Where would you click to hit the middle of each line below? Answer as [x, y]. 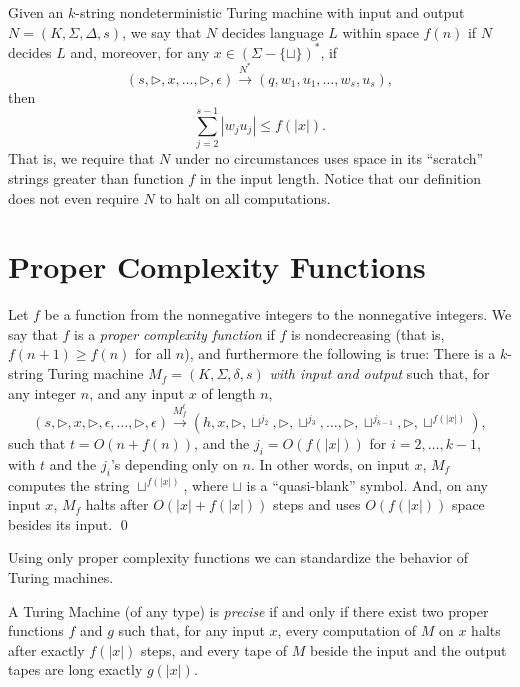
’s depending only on [174, 463]
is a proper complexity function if [174, 333]
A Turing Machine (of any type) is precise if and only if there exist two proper [248, 610]
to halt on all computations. [245, 197]
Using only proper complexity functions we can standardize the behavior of [238, 557]
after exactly [46, 649]
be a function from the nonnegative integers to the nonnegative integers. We [278, 314]
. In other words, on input [330, 463]
